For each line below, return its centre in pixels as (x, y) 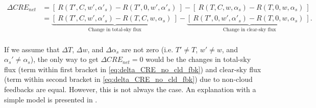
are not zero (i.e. (147, 49)
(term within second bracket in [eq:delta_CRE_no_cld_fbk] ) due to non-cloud (128, 79)
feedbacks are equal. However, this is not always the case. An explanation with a (130, 89)
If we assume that (32, 49)
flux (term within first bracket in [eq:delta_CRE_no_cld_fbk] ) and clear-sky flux (133, 69)
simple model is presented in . (51, 99)
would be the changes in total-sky (198, 59)
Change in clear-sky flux (249, 29)
